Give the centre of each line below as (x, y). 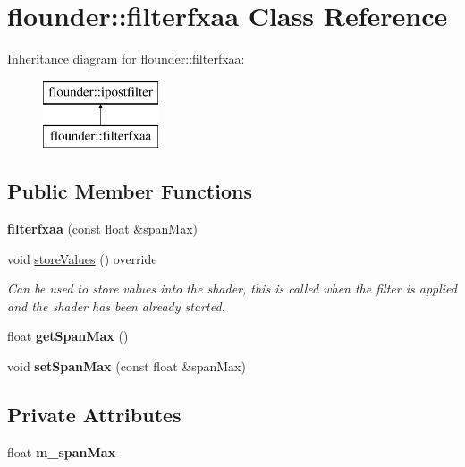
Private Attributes (94, 415)
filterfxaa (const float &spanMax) (103, 229)
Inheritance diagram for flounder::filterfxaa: (126, 59)
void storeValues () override (82, 258)
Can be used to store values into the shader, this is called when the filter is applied (232, 289)
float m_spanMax (62, 451)
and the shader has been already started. (116, 306)
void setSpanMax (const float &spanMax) (127, 366)
